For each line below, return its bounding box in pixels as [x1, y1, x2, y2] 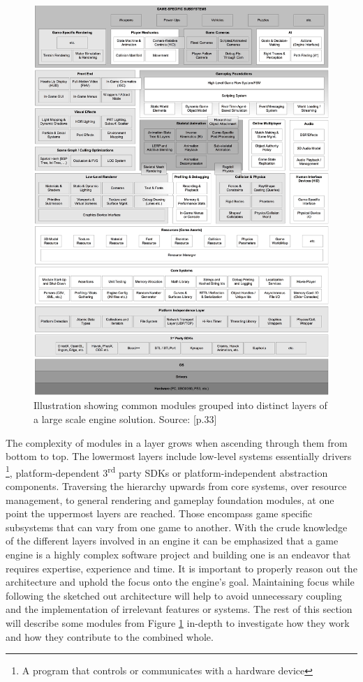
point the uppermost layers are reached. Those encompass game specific [6, 506, 313, 521]
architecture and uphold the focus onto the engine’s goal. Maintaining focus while [6, 574, 355, 589]
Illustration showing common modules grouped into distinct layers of [34, 398, 327, 413]
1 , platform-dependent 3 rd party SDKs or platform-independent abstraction [6, 463, 328, 480]
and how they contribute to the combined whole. [6, 629, 214, 644]
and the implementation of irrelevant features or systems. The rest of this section [6, 602, 353, 616]
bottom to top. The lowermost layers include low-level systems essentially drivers [6, 449, 352, 464]
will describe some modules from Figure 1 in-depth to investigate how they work [6, 615, 350, 630]
